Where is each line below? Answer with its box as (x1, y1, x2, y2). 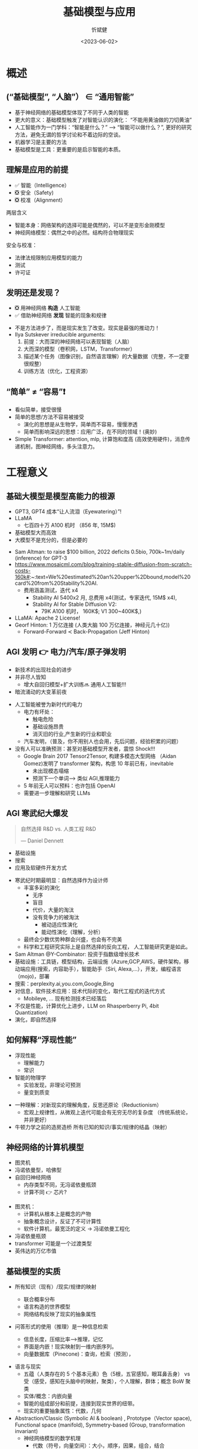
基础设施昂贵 (32, 723, 64, 730)
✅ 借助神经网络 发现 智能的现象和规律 (14, 312, 107, 319)
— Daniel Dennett (20, 837, 64, 844)
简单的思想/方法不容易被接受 (14, 413, 85, 420)
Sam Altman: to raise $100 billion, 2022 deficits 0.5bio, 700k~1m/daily (14, 548, 185, 556)
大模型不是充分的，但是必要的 (14, 536, 87, 544)
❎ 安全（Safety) (14, 189, 54, 196)
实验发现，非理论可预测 (23, 1081, 81, 1088)
